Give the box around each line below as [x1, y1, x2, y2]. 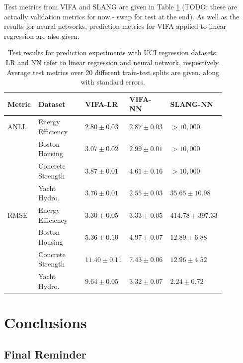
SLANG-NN [170, 98, 214, 109]
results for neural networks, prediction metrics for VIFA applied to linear [4, 21, 226, 31]
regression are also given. [4, 30, 80, 41]
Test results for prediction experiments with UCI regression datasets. [8, 47, 218, 58]
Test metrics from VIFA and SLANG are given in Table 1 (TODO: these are [4, 1, 238, 11]
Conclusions [4, 312, 87, 333]
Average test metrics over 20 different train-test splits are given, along [6, 67, 220, 77]
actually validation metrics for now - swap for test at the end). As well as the [4, 11, 240, 21]
